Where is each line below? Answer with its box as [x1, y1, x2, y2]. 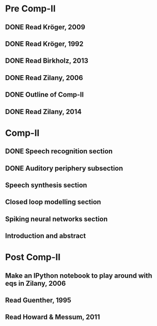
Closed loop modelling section [5, 198, 101, 207]
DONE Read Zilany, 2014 [5, 108, 82, 116]
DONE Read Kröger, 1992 [5, 39, 83, 48]
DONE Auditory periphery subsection [5, 164, 123, 172]
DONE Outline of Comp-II [5, 91, 84, 99]
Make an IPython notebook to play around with [5, 271, 153, 280]
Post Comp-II [5, 252, 61, 263]
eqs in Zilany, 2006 [5, 279, 66, 288]
